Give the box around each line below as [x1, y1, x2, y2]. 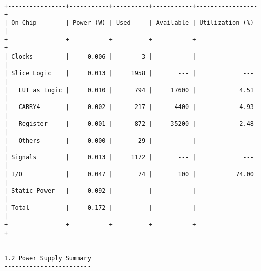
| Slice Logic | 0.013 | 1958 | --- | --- [4, 70, 254, 77]
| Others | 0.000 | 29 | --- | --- [4, 137, 254, 144]
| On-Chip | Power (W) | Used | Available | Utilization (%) [4, 19, 254, 27]
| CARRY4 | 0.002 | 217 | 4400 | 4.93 [4, 103, 254, 111]
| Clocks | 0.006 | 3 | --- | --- [4, 52, 254, 60]
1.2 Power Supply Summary [4, 254, 91, 262]
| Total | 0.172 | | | [4, 204, 196, 211]
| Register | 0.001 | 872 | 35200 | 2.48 [4, 120, 254, 128]
